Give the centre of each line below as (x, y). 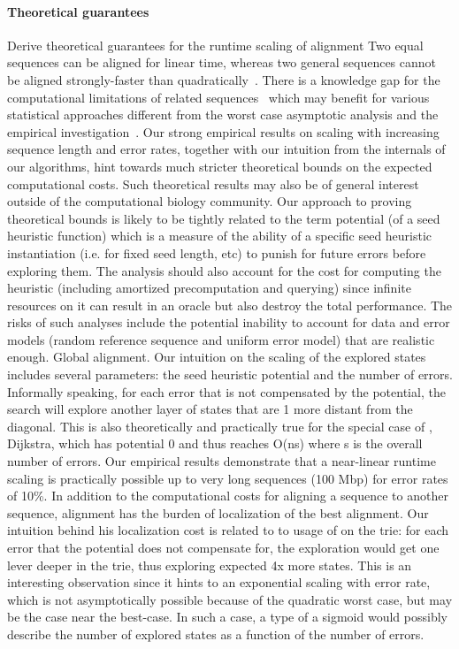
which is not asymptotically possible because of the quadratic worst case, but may (230, 599)
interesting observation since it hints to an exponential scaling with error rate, (219, 582)
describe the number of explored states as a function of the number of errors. (216, 634)
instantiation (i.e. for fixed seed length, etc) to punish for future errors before (217, 252)
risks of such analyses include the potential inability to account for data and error (229, 322)
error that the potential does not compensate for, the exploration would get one (223, 548)
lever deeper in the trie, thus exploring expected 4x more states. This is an (210, 565)
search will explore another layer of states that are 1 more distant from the (210, 409)
